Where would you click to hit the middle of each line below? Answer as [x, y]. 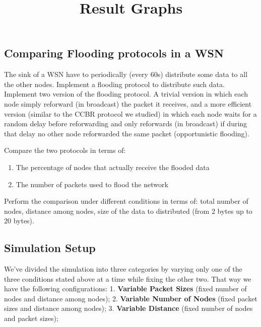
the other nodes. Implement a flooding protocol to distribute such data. [114, 84]
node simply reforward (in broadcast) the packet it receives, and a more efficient [128, 103]
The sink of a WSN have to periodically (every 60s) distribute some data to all [126, 74]
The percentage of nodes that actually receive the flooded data [113, 167]
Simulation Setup [50, 248]
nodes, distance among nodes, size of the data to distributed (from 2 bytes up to [128, 211]
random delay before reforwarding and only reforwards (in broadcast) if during [126, 124]
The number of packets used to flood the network [92, 184]
